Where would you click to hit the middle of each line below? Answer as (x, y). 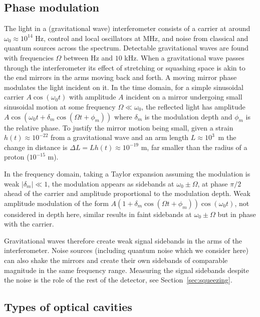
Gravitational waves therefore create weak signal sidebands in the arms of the (123, 240)
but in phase (237, 214)
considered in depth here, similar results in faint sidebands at (98, 214)
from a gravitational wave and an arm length (120, 137)
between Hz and (88, 57)
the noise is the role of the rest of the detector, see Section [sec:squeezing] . (118, 280)
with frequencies (29, 57)
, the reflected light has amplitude (193, 106)
